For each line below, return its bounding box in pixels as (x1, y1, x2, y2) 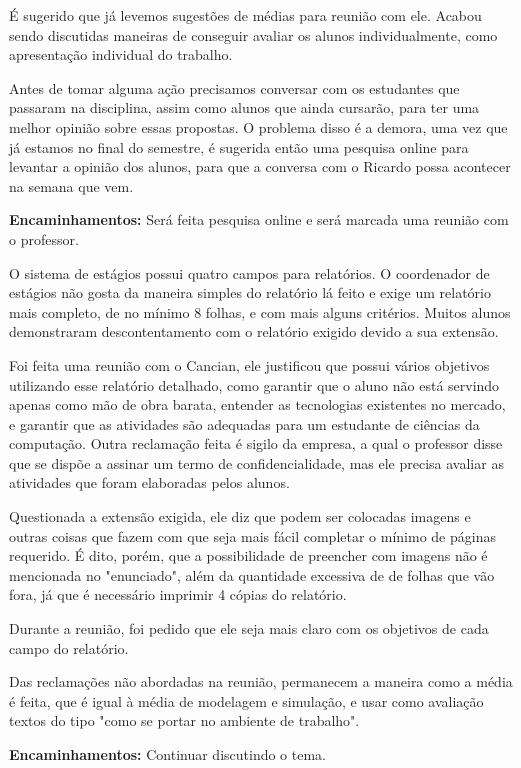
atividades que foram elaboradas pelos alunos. (9, 472, 290, 493)
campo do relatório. (9, 637, 129, 658)
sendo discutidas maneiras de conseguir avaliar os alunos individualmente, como (9, 24, 498, 45)
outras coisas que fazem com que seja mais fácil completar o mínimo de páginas (9, 525, 496, 546)
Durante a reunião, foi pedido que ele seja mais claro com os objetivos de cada (9, 618, 489, 639)
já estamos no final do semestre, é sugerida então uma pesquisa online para (9, 136, 469, 157)
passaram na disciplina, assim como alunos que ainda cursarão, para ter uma (9, 97, 480, 118)
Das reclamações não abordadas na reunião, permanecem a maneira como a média (9, 671, 513, 692)
